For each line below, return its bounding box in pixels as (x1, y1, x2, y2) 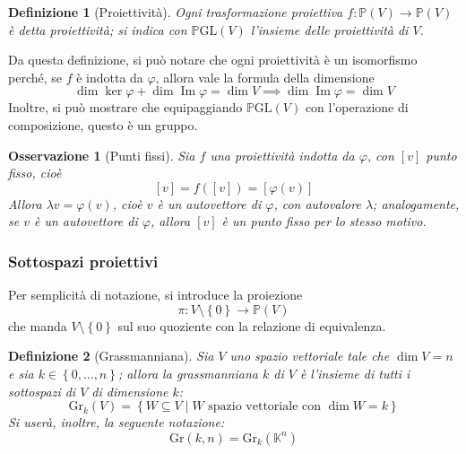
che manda (8, 316, 67, 335)
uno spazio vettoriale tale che (229, 346, 390, 365)
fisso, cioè (8, 163, 62, 182)
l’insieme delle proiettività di (250, 20, 409, 39)
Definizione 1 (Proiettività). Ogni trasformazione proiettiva (8, 3, 343, 21)
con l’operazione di (305, 98, 409, 117)
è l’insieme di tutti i (299, 363, 410, 382)
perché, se (8, 67, 62, 86)
